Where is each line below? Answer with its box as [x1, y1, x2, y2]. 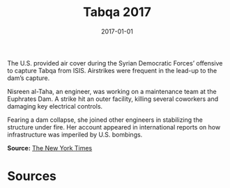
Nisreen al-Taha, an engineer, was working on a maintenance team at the [7, 87, 217, 95]
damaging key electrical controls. [7, 102, 103, 110]
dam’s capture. [7, 74, 50, 82]
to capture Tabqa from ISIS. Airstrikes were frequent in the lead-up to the [7, 66, 217, 75]
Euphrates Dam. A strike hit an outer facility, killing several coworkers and [7, 95, 219, 103]
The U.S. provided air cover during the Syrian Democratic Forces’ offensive [7, 58, 223, 67]
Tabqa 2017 [83, 4, 151, 20]
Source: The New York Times [7, 143, 93, 152]
